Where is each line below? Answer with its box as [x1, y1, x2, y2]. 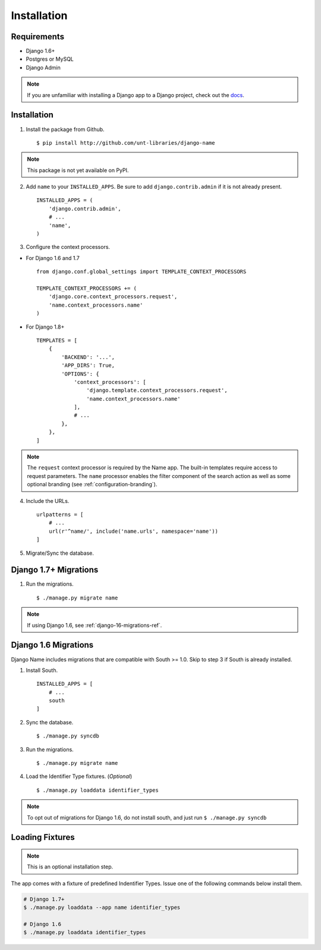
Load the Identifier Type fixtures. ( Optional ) [26, 773, 133, 780]
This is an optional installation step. [27, 863, 113, 870]
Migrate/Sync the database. [26, 549, 95, 557]
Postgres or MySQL [26, 55, 74, 62]
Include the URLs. [26, 497, 70, 504]
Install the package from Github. [26, 126, 105, 133]
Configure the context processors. [26, 243, 110, 251]
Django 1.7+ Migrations [11, 565, 99, 575]
